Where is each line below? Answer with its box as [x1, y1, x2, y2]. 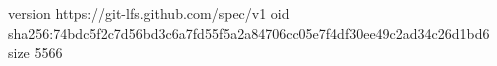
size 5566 [8, 42, 63, 63]
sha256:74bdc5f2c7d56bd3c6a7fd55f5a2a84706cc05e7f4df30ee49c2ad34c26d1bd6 [8, 22, 490, 43]
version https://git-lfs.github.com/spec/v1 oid [8, 3, 290, 23]
